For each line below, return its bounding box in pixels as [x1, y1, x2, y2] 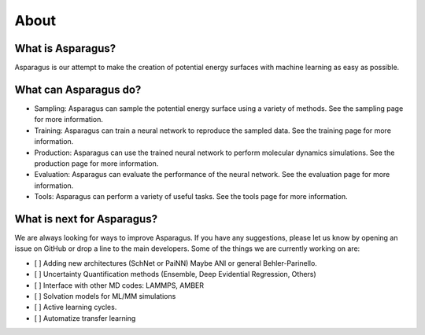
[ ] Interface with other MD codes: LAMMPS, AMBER [34, 280, 205, 290]
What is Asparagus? [14, 42, 116, 55]
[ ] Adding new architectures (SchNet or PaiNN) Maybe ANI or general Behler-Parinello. [34, 258, 318, 267]
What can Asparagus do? [14, 83, 142, 96]
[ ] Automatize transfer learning [34, 313, 136, 322]
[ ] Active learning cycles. [34, 303, 117, 312]
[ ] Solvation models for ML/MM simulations [34, 291, 176, 300]
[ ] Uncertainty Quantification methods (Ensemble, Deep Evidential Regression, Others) [34, 270, 316, 279]
